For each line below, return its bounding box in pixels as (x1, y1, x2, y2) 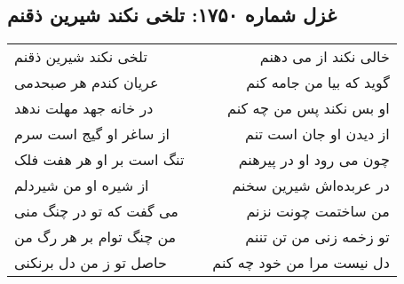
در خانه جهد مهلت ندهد (14, 98, 154, 119)
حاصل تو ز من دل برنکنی (14, 252, 167, 273)
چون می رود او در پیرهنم (238, 149, 390, 170)
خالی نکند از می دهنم (259, 46, 390, 67)
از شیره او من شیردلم (14, 175, 149, 196)
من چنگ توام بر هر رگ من (14, 226, 177, 248)
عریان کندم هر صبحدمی (14, 72, 159, 93)
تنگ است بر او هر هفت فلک (14, 149, 185, 170)
